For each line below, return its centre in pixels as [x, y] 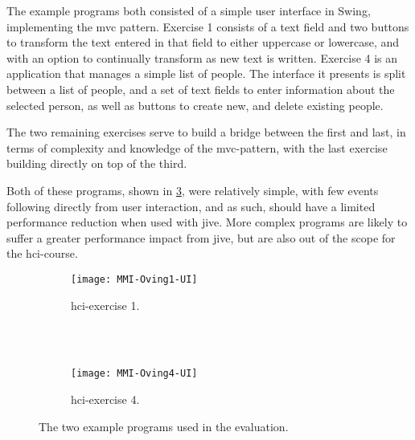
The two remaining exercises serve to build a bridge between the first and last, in [206, 132]
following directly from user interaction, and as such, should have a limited [191, 206]
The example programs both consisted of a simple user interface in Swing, [189, 10]
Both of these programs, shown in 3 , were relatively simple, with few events [193, 190]
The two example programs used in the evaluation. [164, 426]
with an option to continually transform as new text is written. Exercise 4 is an [202, 57]
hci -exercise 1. [105, 305]
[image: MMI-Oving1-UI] [134, 279]
